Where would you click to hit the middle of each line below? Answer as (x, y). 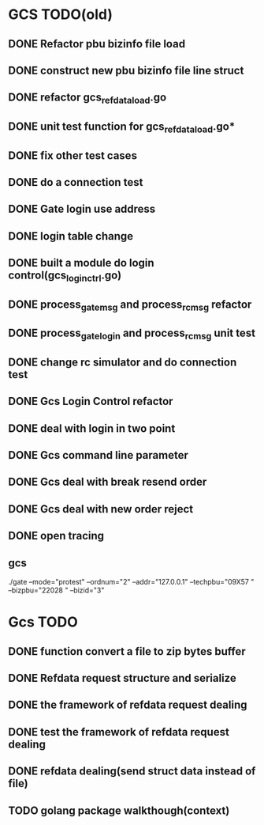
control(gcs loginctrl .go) (65, 276)
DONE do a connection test (76, 182)
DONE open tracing (56, 536)
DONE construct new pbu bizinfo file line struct (126, 70)
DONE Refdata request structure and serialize (122, 678)
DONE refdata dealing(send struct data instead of (132, 772)
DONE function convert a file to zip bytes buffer (127, 651)
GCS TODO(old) (60, 15)
